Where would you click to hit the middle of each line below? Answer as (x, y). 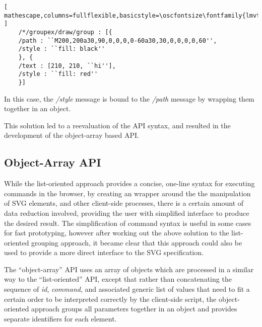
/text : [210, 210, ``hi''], (67, 66)
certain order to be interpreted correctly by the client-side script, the (110, 299)
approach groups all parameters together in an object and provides (134, 309)
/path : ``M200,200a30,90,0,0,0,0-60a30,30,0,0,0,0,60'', (118, 40)
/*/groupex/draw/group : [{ (65, 32)
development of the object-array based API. (72, 135)
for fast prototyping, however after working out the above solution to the (117, 233)
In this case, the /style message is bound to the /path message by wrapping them (129, 98)
